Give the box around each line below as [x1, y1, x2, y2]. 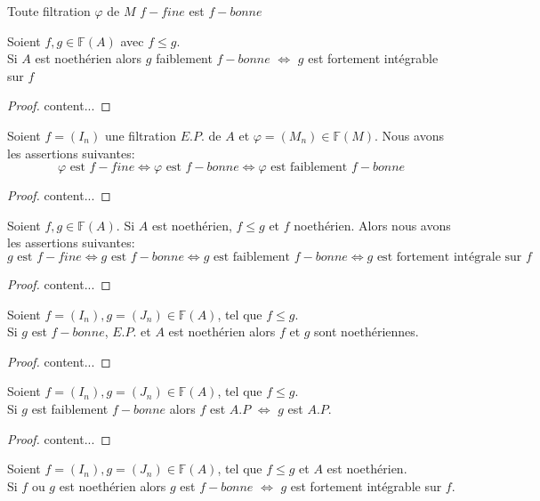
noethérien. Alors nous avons [294, 215, 451, 234]
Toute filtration [7, 2, 91, 20]
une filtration [104, 125, 177, 144]
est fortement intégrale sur [376, 250, 522, 263]
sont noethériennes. [314, 322, 419, 341]
